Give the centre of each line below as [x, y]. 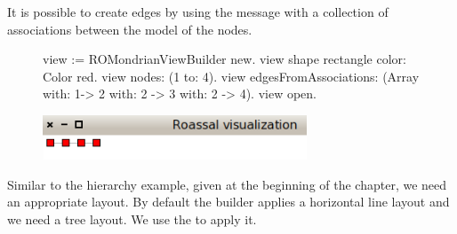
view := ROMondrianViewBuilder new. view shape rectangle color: [224, 59]
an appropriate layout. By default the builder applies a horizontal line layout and [228, 202]
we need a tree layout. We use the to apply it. [132, 218]
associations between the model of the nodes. [130, 29]
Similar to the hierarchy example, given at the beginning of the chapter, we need [227, 184]
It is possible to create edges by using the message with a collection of [198, 12]
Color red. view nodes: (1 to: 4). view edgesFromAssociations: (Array [231, 76]
